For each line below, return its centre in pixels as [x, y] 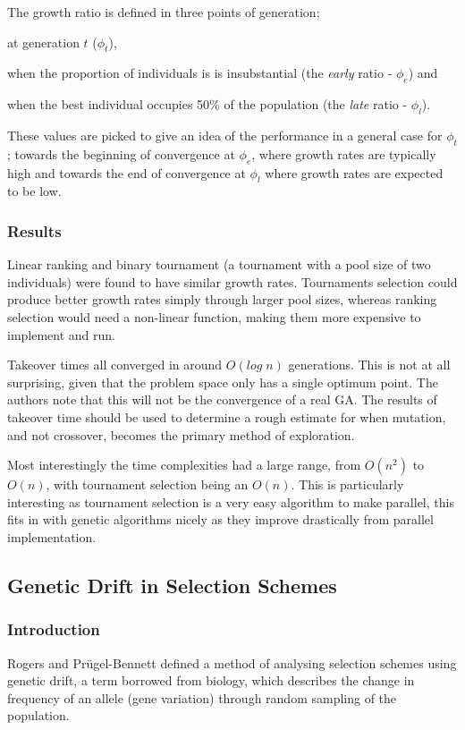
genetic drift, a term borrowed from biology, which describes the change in [211, 680]
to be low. [34, 191]
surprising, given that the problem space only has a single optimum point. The [223, 382]
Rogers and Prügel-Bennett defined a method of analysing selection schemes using [232, 662]
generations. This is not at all [369, 365]
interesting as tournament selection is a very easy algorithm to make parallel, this [231, 501]
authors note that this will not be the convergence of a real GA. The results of [222, 399]
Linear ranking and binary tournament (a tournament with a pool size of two [219, 264]
